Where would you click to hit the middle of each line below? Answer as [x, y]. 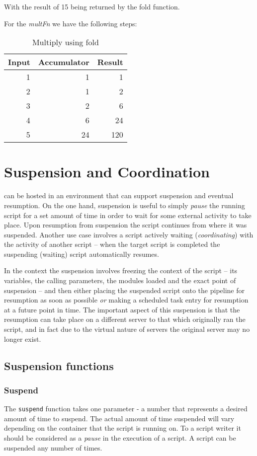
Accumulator [64, 62]
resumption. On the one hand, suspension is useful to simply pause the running [125, 205]
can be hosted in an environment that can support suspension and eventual [119, 195]
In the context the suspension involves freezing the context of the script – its [121, 270]
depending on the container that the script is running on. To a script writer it [123, 428]
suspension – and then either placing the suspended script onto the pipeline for [125, 290]
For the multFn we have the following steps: [71, 23]
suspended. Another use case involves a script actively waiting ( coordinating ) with [129, 234]
